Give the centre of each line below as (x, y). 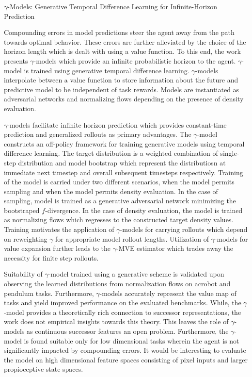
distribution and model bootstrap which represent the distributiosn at (122, 162)
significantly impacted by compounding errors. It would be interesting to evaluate (125, 350)
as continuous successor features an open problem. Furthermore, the (128, 331)
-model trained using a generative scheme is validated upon (136, 274)
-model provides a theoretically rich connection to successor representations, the (123, 312)
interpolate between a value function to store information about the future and (121, 80)
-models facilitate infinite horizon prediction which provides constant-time (117, 124)
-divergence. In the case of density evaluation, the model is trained (144, 210)
